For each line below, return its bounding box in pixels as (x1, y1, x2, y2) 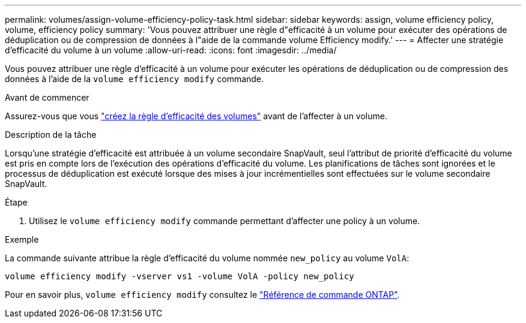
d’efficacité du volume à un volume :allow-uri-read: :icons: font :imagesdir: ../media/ (5, 45, 337, 55)
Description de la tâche (5, 129, 97, 140)
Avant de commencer (5, 92, 89, 102)
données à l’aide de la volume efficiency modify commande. (5, 74, 264, 84)
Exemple (5, 234, 39, 244)
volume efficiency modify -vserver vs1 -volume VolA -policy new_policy (5, 271, 354, 281)
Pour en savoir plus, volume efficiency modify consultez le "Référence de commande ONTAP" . (5, 289, 400, 300)
